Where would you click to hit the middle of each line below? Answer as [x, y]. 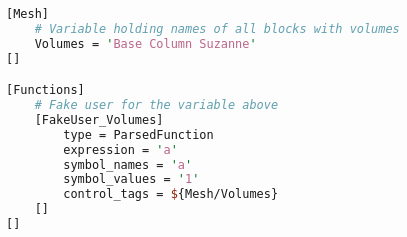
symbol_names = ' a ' [128, 164]
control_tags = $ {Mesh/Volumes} [171, 194]
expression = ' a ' [120, 149]
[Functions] [45, 90]
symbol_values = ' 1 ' [131, 179]
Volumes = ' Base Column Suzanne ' [145, 43]
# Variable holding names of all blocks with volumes [217, 28]
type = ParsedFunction [138, 134]
